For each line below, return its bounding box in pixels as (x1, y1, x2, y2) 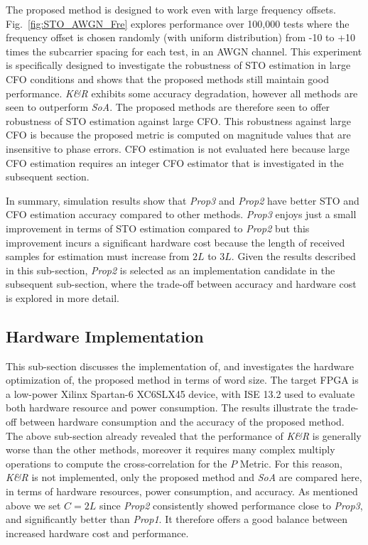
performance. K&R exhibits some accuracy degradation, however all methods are (6, 85, 358, 100)
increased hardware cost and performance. (6, 525, 189, 540)
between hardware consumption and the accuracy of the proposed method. (19, 414, 345, 429)
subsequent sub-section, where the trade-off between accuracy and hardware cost (6, 276, 357, 291)
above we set (6, 497, 61, 512)
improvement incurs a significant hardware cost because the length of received (6, 234, 345, 249)
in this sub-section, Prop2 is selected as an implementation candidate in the (6, 262, 335, 277)
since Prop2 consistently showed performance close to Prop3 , (99, 497, 363, 512)
